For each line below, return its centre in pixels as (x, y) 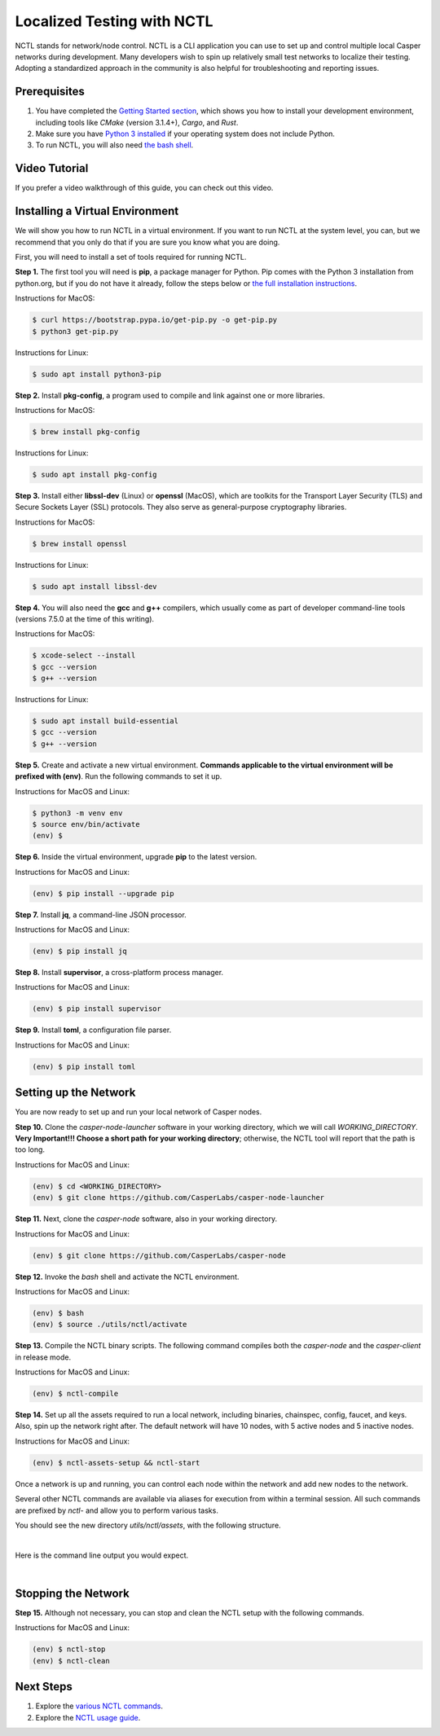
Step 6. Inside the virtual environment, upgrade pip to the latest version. (136, 857)
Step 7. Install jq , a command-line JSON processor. (101, 914)
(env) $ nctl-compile (75, 1394)
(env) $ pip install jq (80, 952)
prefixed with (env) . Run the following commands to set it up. (119, 776)
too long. (30, 1149)
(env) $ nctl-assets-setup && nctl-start (116, 1463)
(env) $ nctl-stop (69, 1649)
